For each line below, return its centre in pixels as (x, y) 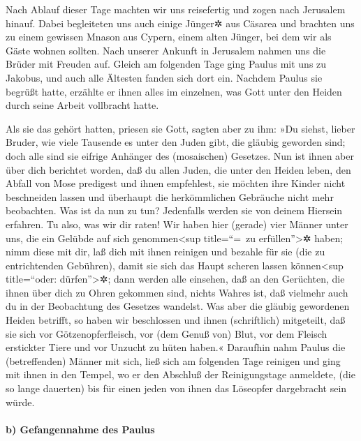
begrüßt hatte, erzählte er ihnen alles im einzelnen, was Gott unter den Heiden (174, 91)
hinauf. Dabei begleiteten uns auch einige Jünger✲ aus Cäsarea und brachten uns (180, 23)
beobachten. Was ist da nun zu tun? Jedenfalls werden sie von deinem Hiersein (174, 210)
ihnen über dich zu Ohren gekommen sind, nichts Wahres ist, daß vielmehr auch (177, 292)
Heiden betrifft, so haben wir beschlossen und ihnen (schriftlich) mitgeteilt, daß (176, 320)
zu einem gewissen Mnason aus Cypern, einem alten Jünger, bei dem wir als (169, 37)
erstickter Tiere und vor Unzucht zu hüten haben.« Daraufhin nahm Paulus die (176, 347)
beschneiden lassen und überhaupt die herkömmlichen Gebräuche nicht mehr (170, 196)
